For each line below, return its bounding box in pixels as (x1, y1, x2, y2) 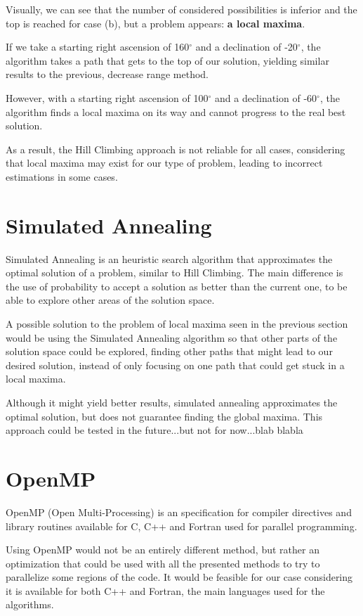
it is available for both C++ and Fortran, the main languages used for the (6, 583, 325, 598)
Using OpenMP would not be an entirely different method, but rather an (6, 542, 319, 557)
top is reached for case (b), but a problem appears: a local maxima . (6, 15, 305, 30)
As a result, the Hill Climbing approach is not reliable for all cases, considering (6, 141, 345, 156)
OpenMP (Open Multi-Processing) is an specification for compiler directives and (6, 504, 352, 519)
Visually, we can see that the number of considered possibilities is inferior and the (6, 2, 357, 16)
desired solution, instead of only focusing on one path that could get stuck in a (6, 357, 345, 372)
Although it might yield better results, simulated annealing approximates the (6, 395, 338, 409)
